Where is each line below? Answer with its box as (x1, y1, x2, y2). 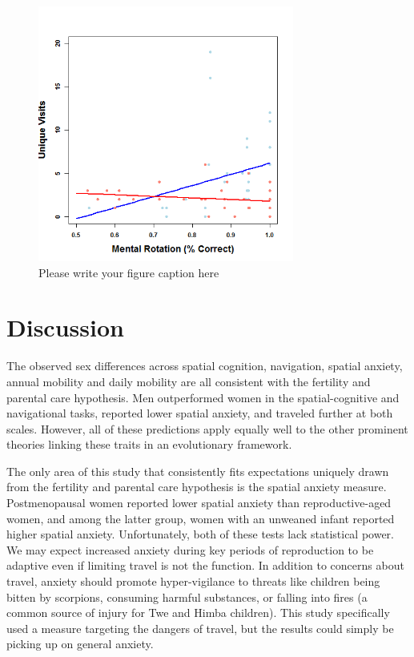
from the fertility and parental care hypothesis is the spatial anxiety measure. (6, 478, 387, 495)
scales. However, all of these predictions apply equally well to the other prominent (6, 420, 408, 437)
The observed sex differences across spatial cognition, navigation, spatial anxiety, (6, 357, 403, 374)
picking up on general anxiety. (6, 635, 154, 652)
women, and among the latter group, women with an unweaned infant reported (6, 510, 395, 526)
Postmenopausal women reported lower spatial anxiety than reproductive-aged (6, 494, 392, 511)
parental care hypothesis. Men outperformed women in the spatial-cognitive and (6, 389, 400, 405)
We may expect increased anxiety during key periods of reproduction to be (6, 541, 374, 558)
